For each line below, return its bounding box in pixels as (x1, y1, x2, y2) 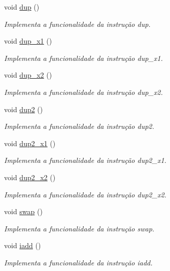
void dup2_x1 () (4, 138, 56, 148)
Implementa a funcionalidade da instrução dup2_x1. (4, 155, 166, 165)
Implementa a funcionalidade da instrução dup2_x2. (4, 189, 166, 199)
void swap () (4, 206, 43, 217)
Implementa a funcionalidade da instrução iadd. (4, 257, 153, 267)
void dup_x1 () (4, 36, 52, 46)
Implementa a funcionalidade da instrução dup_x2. (4, 86, 163, 97)
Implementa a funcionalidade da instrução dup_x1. (4, 52, 163, 63)
